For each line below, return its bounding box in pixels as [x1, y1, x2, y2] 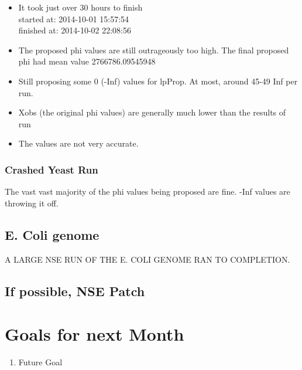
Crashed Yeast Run [5, 162, 98, 176]
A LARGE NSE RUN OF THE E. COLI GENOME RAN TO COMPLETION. [5, 253, 290, 265]
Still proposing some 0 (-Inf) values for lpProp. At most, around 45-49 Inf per [18, 74, 298, 87]
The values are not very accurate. [18, 137, 139, 150]
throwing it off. [5, 196, 59, 209]
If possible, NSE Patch [5, 281, 145, 300]
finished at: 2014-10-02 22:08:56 [18, 24, 131, 36]
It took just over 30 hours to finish [18, 1, 143, 13]
